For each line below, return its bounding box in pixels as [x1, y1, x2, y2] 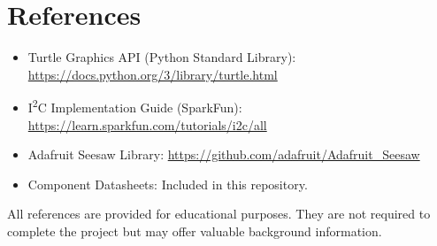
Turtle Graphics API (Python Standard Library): [27, 48, 296, 66]
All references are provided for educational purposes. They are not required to [7, 204, 431, 223]
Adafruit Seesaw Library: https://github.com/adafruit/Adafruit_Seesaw [27, 145, 420, 164]
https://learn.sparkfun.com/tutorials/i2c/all [27, 115, 267, 134]
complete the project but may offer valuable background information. [7, 221, 382, 240]
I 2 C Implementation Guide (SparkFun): [27, 96, 242, 116]
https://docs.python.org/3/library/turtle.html [27, 65, 278, 83]
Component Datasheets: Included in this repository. [27, 174, 308, 193]
